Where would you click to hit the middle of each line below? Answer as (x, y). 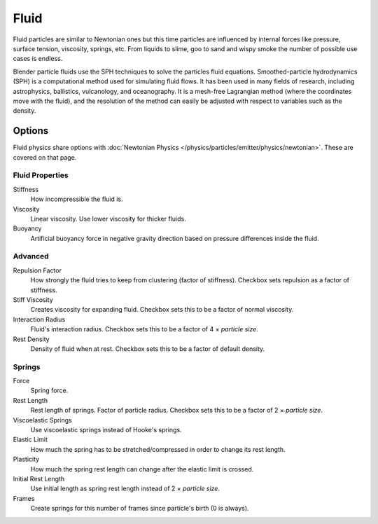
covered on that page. (45, 157)
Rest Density (31, 339)
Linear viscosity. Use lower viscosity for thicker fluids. (108, 219)
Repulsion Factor (37, 270)
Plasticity (26, 460)
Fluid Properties (41, 175)
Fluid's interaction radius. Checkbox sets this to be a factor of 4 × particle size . (144, 329)
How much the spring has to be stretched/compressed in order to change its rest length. (158, 449)
